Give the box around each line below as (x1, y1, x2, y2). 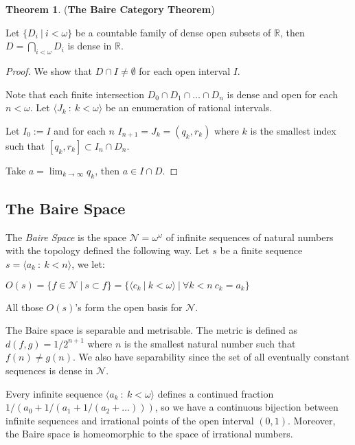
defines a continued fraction (157, 386, 274, 400)
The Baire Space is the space (5, 229, 126, 244)
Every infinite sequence (5, 386, 103, 400)
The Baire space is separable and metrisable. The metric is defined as (5, 323, 298, 337)
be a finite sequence (220, 243, 303, 258)
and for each (54, 123, 106, 137)
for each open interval (139, 63, 231, 78)
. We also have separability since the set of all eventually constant (72, 350, 350, 364)
